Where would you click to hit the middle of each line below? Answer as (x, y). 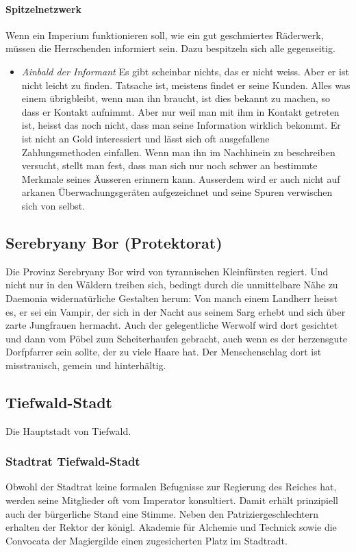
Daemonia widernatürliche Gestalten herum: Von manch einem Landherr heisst (172, 298)
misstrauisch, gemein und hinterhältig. (86, 365)
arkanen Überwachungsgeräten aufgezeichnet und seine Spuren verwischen (177, 192)
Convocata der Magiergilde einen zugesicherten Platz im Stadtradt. (147, 540)
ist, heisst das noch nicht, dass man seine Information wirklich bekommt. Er (181, 125)
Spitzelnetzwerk (44, 9)
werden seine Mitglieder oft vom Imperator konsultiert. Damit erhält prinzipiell (172, 500)
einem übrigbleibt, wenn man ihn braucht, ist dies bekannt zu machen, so (176, 98)
